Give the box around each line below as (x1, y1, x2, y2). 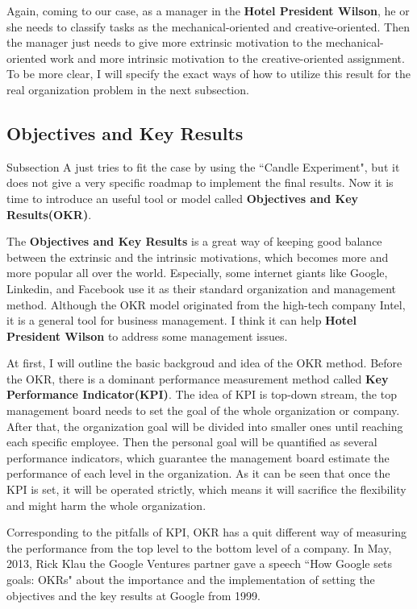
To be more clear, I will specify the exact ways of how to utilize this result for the (6, 65, 411, 82)
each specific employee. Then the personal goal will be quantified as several (6, 433, 377, 450)
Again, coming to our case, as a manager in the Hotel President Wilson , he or (6, 2, 410, 19)
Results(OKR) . (6, 205, 92, 222)
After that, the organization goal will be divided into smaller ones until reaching (6, 417, 403, 434)
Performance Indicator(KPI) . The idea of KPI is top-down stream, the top (6, 386, 397, 403)
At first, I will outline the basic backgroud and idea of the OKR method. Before (6, 354, 402, 371)
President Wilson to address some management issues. (6, 327, 288, 344)
